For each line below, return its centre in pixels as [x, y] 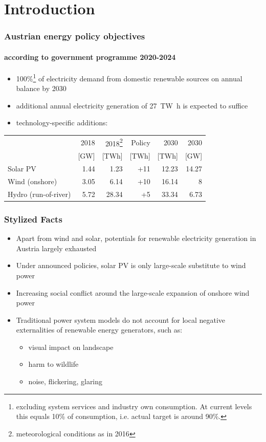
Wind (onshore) [32, 181]
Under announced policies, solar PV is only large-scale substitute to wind [131, 265]
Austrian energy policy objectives [75, 36]
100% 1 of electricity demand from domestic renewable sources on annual [129, 78]
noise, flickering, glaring [65, 381]
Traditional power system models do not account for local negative [121, 319]
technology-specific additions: [62, 123]
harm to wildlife [53, 364]
